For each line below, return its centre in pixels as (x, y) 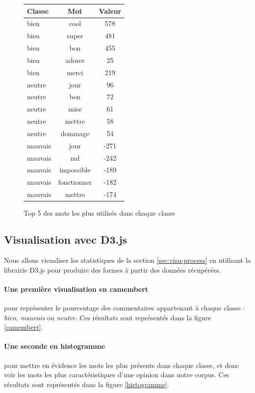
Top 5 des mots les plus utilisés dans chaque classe (100, 213)
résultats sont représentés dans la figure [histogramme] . (87, 384)
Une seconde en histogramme (55, 346)
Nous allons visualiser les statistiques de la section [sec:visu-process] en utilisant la (127, 260)
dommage (75, 133)
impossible (75, 170)
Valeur (110, 11)
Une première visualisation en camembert (76, 289)
